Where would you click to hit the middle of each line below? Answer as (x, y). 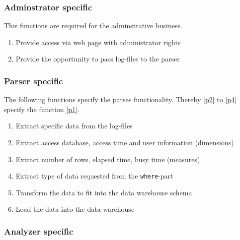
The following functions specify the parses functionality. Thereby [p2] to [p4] (120, 99)
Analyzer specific (39, 231)
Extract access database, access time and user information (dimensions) (125, 142)
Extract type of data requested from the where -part (94, 176)
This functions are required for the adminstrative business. (93, 26)
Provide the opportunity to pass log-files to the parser (98, 59)
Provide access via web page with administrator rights (98, 42)
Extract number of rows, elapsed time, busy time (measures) (108, 159)
